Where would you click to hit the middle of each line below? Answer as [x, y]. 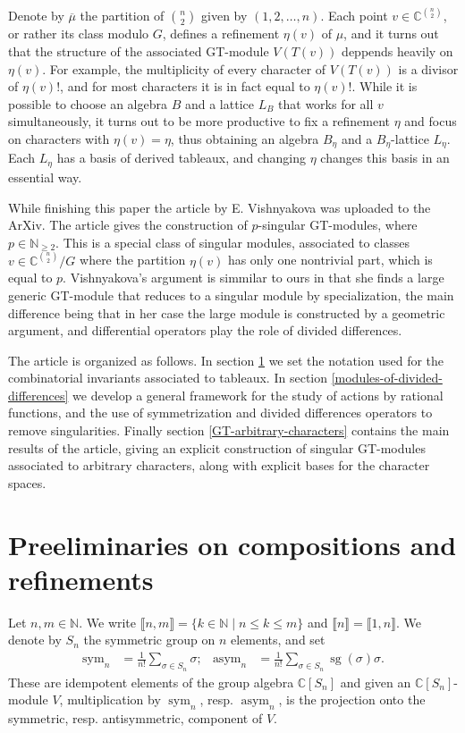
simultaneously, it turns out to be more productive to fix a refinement [199, 121]
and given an [376, 682]
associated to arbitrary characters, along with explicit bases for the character [219, 465]
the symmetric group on [149, 640]
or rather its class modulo [79, 34]
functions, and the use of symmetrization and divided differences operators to [220, 413]
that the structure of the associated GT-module [139, 51]
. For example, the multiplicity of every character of [184, 68]
